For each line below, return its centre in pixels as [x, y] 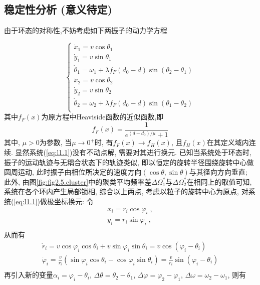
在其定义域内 [228, 142]
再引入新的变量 [29, 275]
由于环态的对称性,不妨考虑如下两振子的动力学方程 [86, 30]
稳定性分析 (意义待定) [58, 9]
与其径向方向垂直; [218, 172]
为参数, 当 [56, 142]
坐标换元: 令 [74, 201]
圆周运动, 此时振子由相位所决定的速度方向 [73, 172]
